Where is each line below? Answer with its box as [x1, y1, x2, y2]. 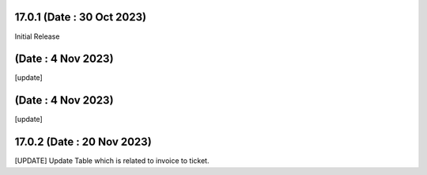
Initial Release [14, 32, 60, 41]
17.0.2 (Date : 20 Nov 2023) [14, 135, 152, 149]
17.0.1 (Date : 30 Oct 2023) [14, 10, 146, 24]
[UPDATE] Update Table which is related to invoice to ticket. [14, 156, 210, 165]
